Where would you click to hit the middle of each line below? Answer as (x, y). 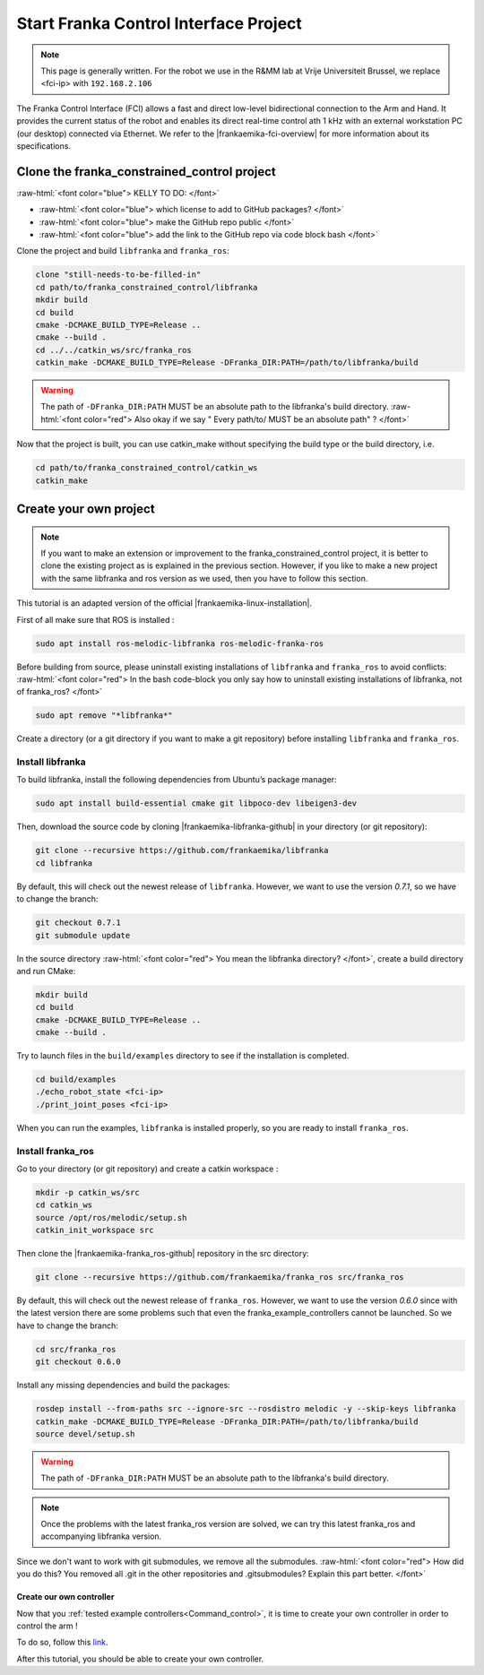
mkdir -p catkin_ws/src (88, 1192)
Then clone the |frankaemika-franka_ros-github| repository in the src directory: (163, 1254)
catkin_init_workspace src (95, 1230)
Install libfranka (52, 762)
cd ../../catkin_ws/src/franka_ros (113, 350)
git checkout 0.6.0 (78, 1362)
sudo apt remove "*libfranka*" (104, 716)
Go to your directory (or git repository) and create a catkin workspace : (147, 1169)
